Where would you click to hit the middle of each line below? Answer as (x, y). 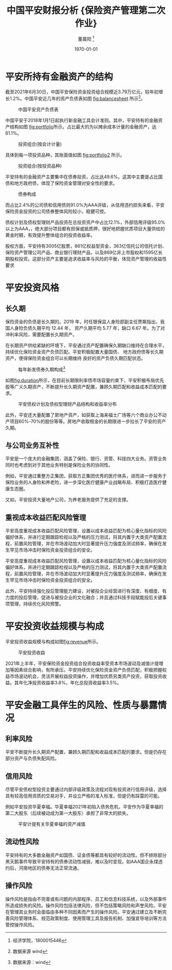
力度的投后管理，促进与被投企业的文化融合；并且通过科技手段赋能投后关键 (84, 598)
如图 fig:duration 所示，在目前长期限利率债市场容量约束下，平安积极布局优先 (85, 380)
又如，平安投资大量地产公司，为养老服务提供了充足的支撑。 (68, 500)
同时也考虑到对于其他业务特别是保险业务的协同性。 (59, 465)
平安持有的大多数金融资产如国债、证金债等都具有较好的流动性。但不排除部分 (86, 855)
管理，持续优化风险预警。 (37, 604)
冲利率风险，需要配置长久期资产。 (41, 334)
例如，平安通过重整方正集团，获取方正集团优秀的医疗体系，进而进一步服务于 (86, 476)
